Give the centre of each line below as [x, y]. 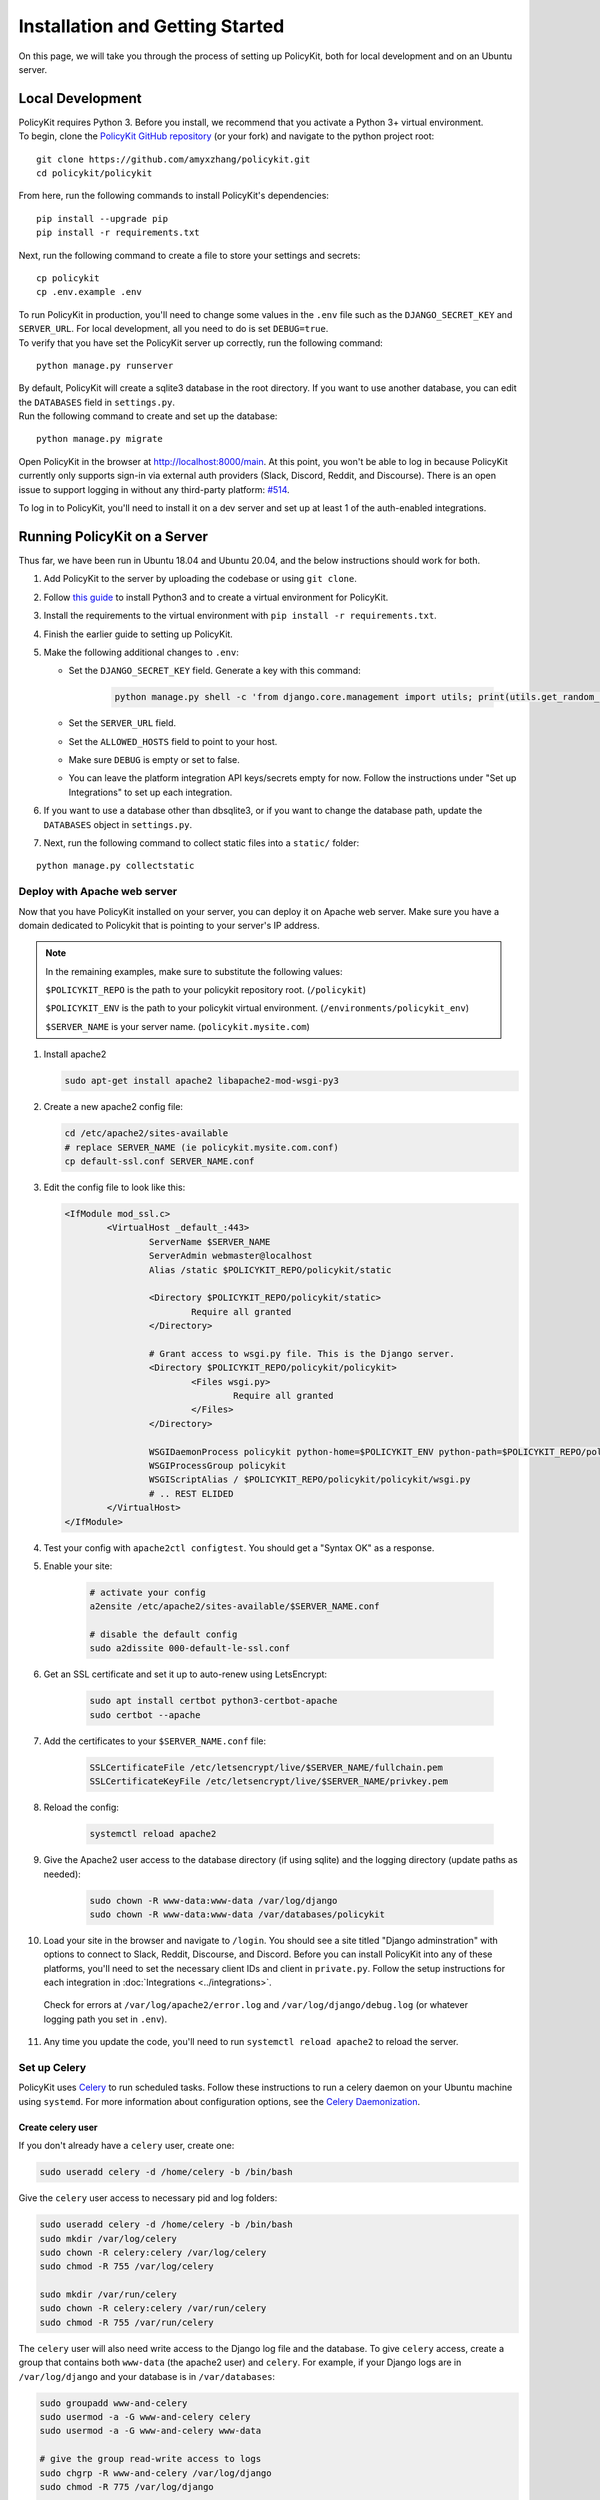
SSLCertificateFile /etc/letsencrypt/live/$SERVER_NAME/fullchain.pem [266, 1767]
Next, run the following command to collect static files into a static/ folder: [201, 843]
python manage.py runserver [105, 365]
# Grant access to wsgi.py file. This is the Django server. [301, 1353]
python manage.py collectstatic [115, 866]
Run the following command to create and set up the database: [148, 416]
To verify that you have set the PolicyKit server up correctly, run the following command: [201, 342]
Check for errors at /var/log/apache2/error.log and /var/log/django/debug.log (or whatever [256, 2005]
